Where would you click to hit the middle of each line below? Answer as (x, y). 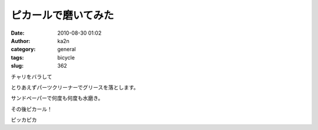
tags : (17, 57)
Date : (18, 33)
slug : (17, 66)
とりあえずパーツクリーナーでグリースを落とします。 (75, 87)
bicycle (66, 57)
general (67, 49)
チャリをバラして (32, 76)
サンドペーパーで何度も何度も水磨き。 (57, 98)
